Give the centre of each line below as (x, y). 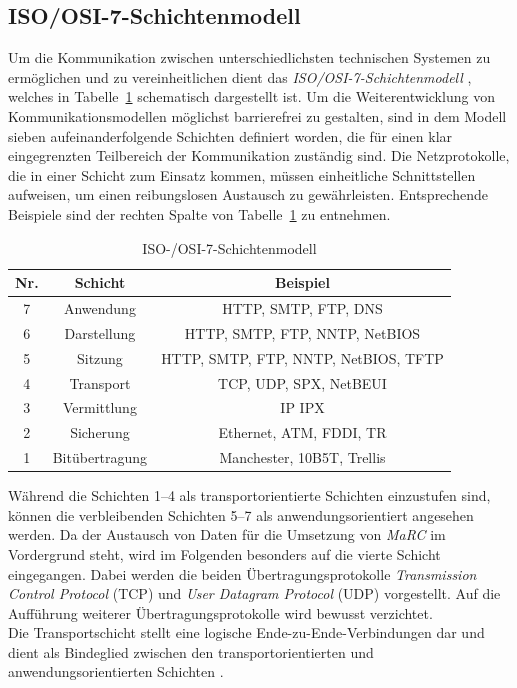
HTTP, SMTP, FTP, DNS (302, 307)
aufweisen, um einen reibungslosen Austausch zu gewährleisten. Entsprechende (248, 194)
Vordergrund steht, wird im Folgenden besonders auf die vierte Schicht (224, 553)
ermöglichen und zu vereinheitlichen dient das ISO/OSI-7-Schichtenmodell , (240, 76)
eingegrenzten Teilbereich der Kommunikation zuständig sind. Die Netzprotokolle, (259, 155)
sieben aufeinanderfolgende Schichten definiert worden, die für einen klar (230, 135)
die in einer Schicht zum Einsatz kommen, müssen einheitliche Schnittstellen (242, 174)
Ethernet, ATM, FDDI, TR (302, 432)
